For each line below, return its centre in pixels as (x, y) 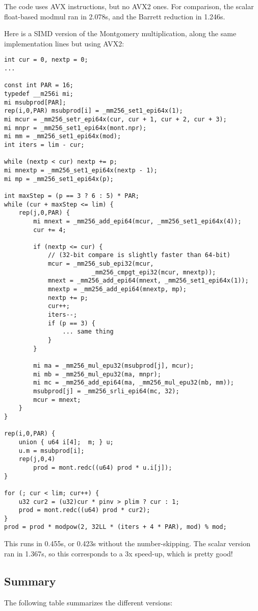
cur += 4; (50, 230)
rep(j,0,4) (37, 459)
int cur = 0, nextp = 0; (46, 60)
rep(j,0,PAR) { (44, 213)
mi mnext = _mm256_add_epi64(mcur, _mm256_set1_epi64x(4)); (137, 221)
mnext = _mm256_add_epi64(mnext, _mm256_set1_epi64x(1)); (148, 281)
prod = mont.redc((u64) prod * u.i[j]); (103, 467)
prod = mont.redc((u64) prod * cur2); (84, 510)
